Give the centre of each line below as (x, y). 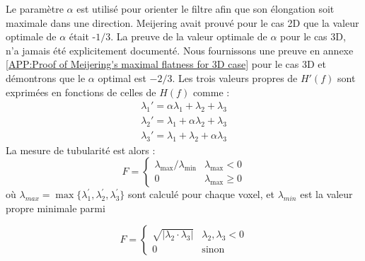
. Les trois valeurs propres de (235, 77)
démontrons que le (46, 77)
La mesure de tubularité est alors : (81, 150)
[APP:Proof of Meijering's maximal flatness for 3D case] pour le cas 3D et (166, 64)
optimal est (122, 77)
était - (82, 36)
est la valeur (326, 194)
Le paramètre (35, 8)
